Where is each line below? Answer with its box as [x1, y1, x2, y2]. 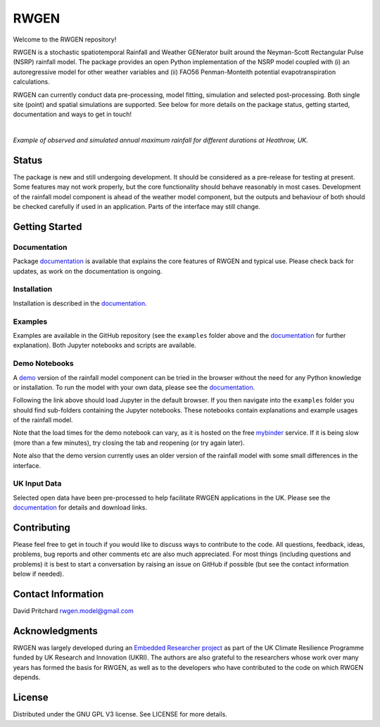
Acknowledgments [13, 625, 99, 637]
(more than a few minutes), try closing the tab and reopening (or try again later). [13, 438, 246, 447]
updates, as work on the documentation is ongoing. [13, 267, 163, 275]
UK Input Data [13, 479, 62, 488]
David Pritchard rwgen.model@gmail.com [13, 607, 134, 615]
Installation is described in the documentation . [13, 299, 147, 308]
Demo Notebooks [13, 359, 74, 369]
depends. [13, 673, 41, 682]
